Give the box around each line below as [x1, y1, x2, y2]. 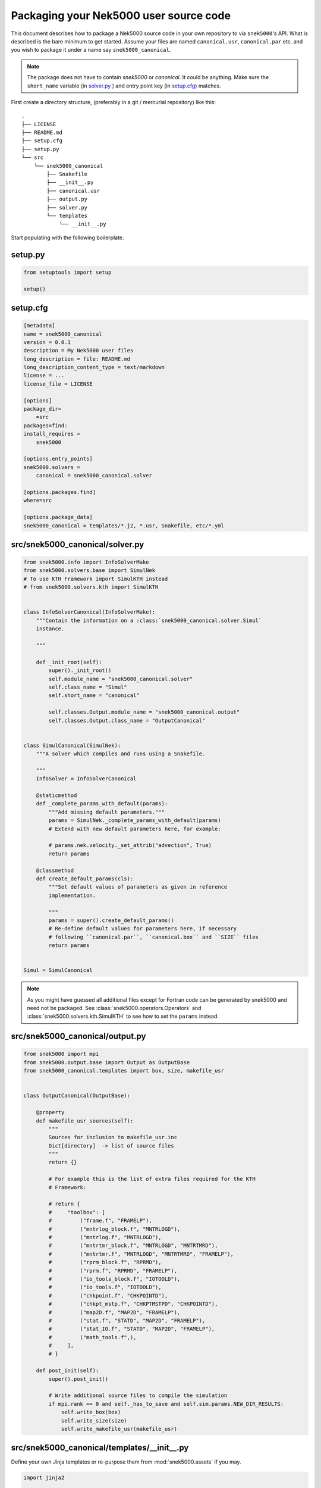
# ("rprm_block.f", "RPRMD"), [48, 1259, 162, 1266]
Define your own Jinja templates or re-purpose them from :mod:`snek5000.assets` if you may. [11, 1458, 241, 1465]
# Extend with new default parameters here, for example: [48, 825, 221, 832]
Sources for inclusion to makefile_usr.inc [48, 1134, 178, 1141]
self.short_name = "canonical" [48, 692, 140, 699]
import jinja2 [23, 1474, 65, 1481]
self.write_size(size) [61, 1417, 127, 1424]
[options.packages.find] [23, 489, 96, 495]
